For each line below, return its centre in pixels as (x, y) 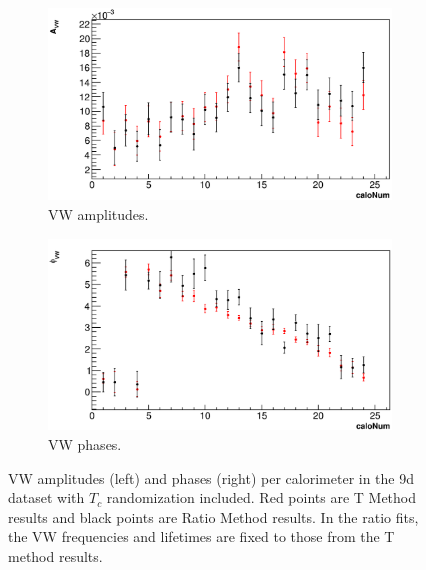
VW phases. (85, 444)
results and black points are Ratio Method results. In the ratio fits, (213, 516)
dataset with (46, 497)
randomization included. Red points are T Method (261, 497)
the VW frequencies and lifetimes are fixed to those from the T (201, 536)
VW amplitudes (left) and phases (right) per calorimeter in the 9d (211, 477)
